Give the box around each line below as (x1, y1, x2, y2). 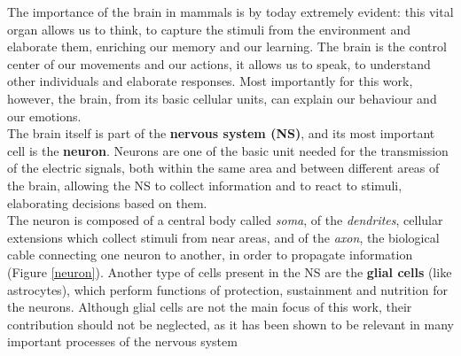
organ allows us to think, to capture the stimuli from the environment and (7, 19, 411, 38)
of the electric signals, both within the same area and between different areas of (7, 159, 440, 177)
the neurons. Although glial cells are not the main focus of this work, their (7, 298, 412, 316)
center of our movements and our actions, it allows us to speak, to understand (7, 54, 431, 73)
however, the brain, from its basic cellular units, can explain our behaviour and (7, 89, 437, 107)
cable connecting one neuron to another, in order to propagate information (7, 245, 413, 264)
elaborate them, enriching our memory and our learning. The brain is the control (7, 37, 447, 56)
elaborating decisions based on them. (7, 193, 207, 212)
